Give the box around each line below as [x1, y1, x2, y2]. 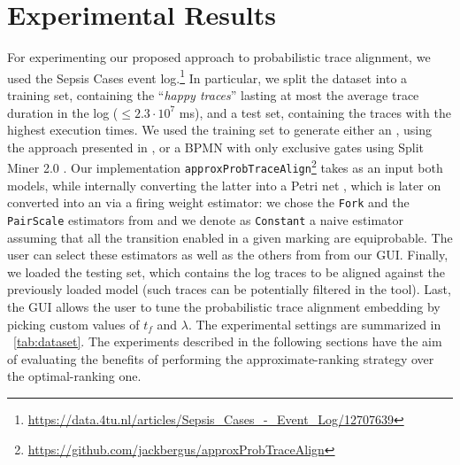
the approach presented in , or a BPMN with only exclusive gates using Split [7, 137, 424, 156]
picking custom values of [7, 314, 140, 333]
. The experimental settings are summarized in [188, 314, 441, 333]
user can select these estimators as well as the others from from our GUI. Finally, [7, 245, 448, 264]
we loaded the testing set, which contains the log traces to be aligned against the [7, 262, 446, 281]
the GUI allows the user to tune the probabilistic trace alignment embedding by [7, 297, 441, 315]
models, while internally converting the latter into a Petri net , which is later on [7, 175, 441, 194]
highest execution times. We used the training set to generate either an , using [7, 120, 432, 139]
